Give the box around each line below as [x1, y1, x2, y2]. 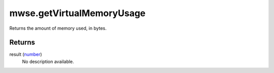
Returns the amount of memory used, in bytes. [9, 25, 107, 31]
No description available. [22, 58, 75, 64]
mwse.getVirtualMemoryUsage [9, 8, 146, 19]
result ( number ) [9, 51, 43, 57]
